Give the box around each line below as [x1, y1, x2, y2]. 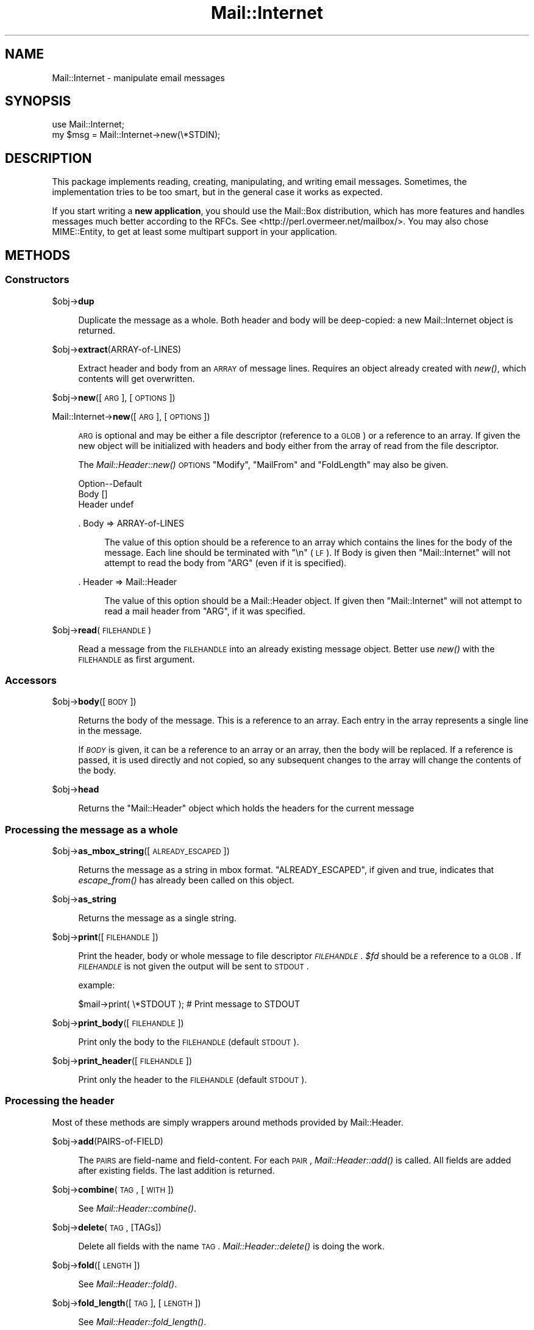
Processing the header [5, 1095, 115, 1107]
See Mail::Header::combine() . [78, 1202, 197, 1213]
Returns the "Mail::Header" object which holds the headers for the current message [78, 803, 415, 814]
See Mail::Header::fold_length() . [78, 1316, 207, 1327]
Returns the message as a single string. [78, 913, 237, 923]
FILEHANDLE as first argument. [78, 653, 195, 664]
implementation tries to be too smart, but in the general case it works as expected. [52, 187, 383, 198]
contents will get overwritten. [78, 373, 195, 384]
